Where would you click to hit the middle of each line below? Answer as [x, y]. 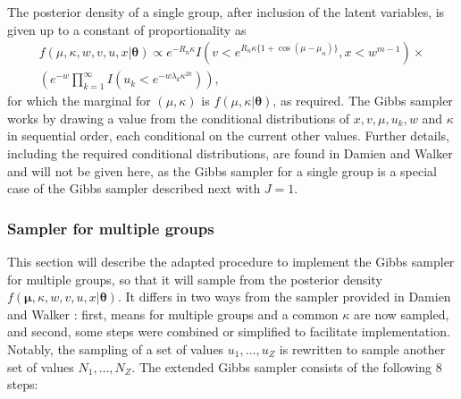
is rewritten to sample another [362, 349]
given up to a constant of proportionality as [127, 29]
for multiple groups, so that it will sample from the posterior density [195, 279]
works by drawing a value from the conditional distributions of [179, 118]
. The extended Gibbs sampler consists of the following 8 [287, 366]
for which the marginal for [79, 101]
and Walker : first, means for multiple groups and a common [173, 314]
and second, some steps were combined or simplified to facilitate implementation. [229, 331]
